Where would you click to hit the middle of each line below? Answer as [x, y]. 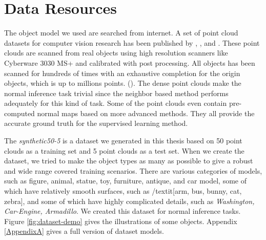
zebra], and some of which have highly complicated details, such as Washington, [129, 201]
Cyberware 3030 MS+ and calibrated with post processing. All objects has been [130, 62]
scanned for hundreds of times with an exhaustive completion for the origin [122, 73]
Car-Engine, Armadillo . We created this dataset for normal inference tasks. [122, 211]
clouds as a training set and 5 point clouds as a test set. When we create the [124, 150]
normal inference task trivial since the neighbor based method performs [116, 93]
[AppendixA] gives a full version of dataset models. [84, 231]
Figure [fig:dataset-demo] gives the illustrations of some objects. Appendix [121, 221]
